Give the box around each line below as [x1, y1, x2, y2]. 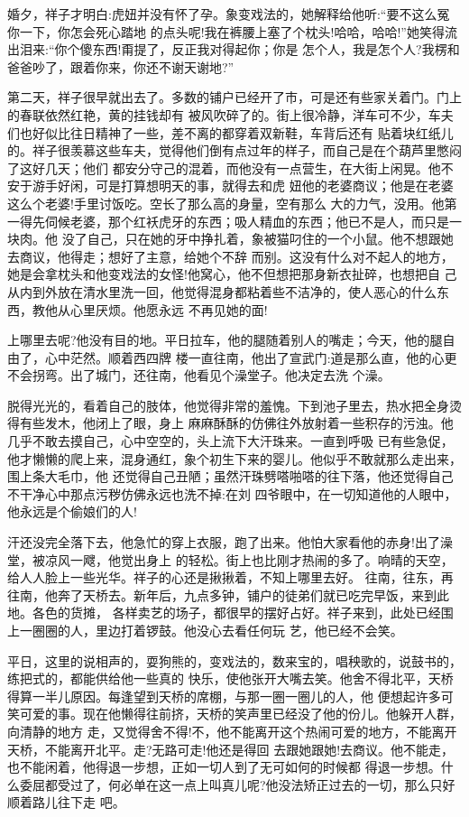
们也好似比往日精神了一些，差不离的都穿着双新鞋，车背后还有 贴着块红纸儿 [7, 123, 454, 142]
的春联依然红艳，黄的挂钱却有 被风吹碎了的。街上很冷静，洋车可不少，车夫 [7, 105, 454, 124]
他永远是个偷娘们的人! [7, 502, 137, 521]
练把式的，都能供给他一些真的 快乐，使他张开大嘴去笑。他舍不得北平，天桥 [7, 669, 454, 688]
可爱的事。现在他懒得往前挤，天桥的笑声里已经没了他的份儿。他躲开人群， [19, 704, 462, 723]
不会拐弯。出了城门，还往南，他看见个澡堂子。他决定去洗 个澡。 [7, 366, 391, 385]
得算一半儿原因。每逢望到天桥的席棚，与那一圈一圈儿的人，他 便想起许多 [7, 686, 441, 705]
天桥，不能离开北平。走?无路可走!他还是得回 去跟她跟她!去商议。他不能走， [7, 739, 455, 758]
